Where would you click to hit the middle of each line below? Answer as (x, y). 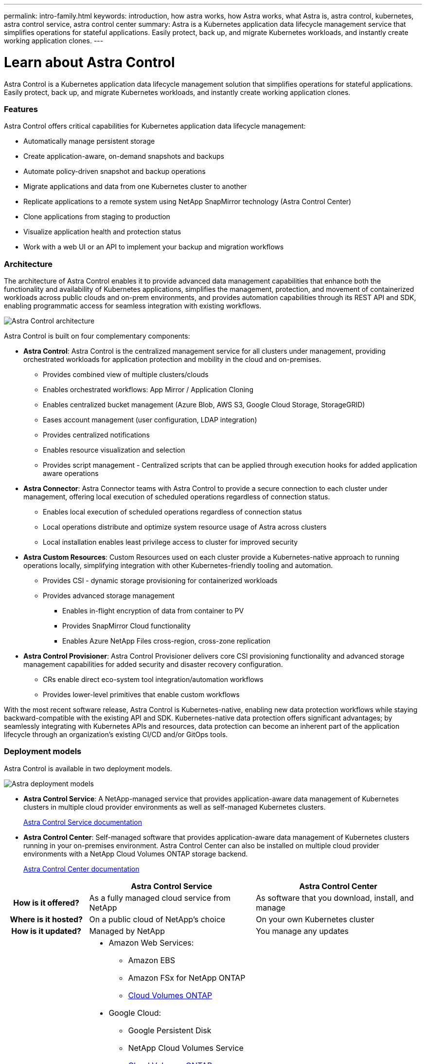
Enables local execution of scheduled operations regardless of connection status (172, 512)
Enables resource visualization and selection (114, 450)
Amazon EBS (151, 960)
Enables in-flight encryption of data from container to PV (153, 611)
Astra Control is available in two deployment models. (88, 768)
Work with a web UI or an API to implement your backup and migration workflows (154, 247)
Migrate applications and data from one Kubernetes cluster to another (135, 187)
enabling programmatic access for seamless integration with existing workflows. (133, 306)
